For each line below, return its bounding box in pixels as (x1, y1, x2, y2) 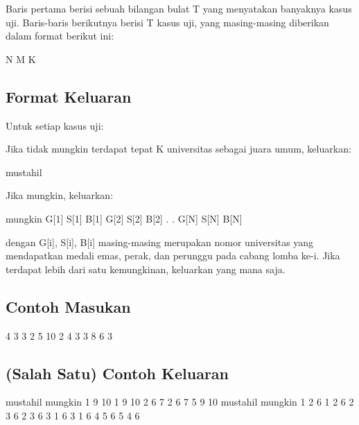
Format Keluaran (6, 85, 132, 107)
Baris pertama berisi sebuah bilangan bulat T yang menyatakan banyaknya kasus (6, 1, 352, 15)
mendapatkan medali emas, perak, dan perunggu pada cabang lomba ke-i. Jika (6, 248, 340, 263)
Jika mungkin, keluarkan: (6, 188, 114, 202)
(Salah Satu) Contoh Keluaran (6, 362, 229, 383)
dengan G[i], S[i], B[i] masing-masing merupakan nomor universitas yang (6, 234, 314, 249)
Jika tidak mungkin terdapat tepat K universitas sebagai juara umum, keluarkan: (6, 141, 351, 156)
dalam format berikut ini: (6, 28, 114, 43)
